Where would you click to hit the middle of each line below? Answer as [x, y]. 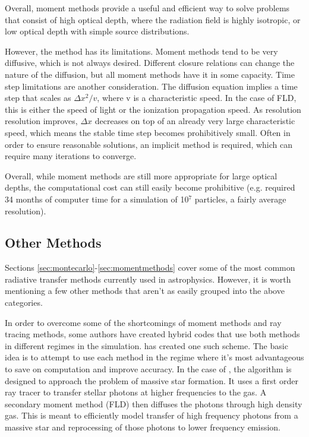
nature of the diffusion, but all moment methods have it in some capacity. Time [150, 74]
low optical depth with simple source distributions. [97, 31]
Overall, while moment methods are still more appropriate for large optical [141, 175]
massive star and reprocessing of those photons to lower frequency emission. [143, 427]
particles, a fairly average [240, 199]
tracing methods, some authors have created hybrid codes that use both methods [152, 334]
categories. [24, 303]
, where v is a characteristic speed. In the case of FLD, [197, 98]
